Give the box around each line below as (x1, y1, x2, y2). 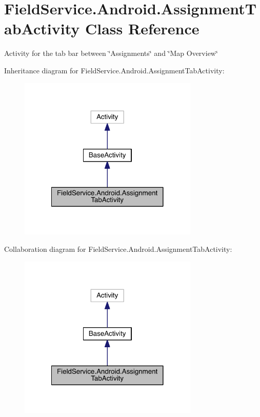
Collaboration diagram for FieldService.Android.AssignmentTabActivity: (4, 243, 232, 254)
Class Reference (85, 18, 199, 39)
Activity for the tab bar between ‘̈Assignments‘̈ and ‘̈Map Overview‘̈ (4, 48, 218, 58)
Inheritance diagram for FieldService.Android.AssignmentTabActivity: (4, 65, 225, 75)
